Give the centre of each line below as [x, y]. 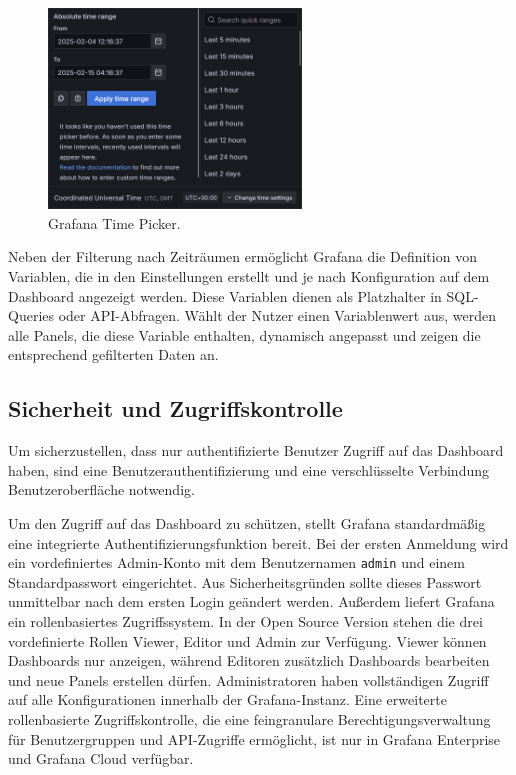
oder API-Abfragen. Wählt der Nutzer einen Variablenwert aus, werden [277, 315]
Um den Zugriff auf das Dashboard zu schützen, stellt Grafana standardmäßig [247, 523]
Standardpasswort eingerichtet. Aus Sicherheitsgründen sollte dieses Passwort [245, 581]
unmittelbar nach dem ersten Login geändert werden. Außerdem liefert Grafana [251, 601]
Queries [31, 315]
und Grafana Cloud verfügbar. [101, 758]
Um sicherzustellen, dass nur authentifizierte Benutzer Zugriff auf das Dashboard [256, 450]
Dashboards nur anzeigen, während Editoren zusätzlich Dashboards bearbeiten [249, 660]
